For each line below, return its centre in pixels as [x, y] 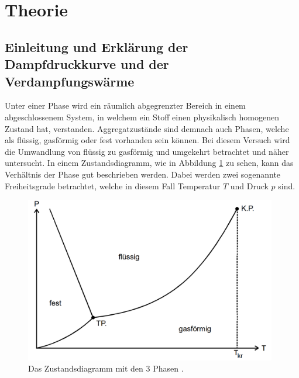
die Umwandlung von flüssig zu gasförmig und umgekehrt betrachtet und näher [147, 151]
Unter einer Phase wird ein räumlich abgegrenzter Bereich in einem [125, 105]
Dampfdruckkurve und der [87, 64]
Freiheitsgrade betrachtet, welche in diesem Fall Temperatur [113, 185]
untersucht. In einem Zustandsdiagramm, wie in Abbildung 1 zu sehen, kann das [149, 163]
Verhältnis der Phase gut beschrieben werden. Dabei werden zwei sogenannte [143, 174]
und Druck [249, 185]
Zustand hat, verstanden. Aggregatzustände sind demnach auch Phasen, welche [147, 128]
